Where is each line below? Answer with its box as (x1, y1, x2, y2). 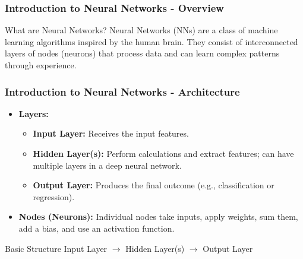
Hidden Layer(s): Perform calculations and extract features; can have (33, 147, 294, 159)
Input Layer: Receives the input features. (33, 127, 189, 140)
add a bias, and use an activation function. (18, 222, 175, 234)
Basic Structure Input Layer (5, 242, 108, 254)
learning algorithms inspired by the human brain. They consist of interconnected (5, 35, 298, 48)
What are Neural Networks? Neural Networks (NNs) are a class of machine (5, 24, 278, 36)
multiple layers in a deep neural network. (33, 159, 182, 171)
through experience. (5, 59, 77, 71)
